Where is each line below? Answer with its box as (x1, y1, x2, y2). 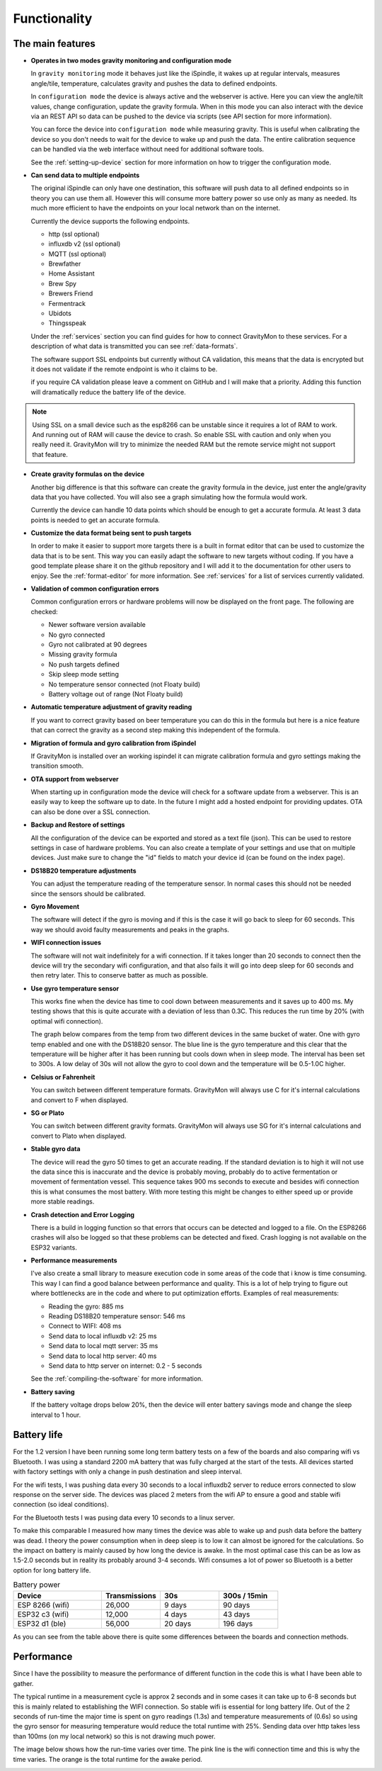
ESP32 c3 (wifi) (17, 1609, 69, 1619)
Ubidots (48, 309, 72, 318)
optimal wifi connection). (30, 1017, 103, 1025)
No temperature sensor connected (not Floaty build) (48, 680, 201, 689)
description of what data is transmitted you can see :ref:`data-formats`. (30, 342, 238, 351)
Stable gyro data (30, 1145, 81, 1153)
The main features (13, 38, 95, 50)
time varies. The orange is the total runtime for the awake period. (13, 1755, 203, 1763)
